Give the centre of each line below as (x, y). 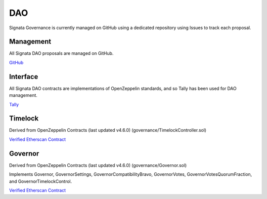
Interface (23, 77)
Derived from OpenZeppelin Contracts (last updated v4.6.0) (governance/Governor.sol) (98, 165)
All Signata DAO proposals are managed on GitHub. (61, 53)
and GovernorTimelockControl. (41, 181)
